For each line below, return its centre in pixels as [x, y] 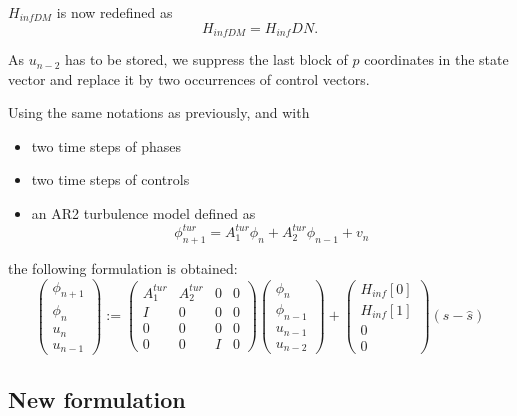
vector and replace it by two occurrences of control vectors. [189, 78]
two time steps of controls [110, 179]
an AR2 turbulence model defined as [143, 213]
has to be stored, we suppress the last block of [206, 59]
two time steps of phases [106, 145]
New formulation [97, 398]
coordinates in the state [436, 59]
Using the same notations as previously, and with [159, 112]
